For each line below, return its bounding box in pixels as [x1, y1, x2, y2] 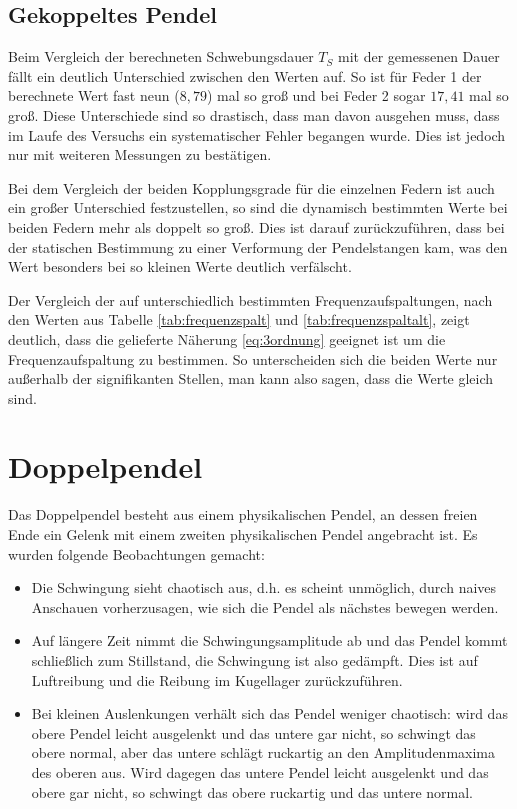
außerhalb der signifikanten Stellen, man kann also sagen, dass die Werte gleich [8, 368, 494, 389]
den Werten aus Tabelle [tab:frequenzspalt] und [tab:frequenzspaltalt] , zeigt [8, 309, 470, 330]
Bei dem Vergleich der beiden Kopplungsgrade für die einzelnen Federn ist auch [8, 177, 495, 198]
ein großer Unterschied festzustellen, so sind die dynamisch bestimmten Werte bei [8, 197, 508, 218]
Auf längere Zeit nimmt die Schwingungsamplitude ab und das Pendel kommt [31, 630, 508, 651]
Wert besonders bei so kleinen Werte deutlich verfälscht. [8, 256, 352, 277]
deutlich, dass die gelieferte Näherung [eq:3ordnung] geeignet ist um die [8, 328, 446, 349]
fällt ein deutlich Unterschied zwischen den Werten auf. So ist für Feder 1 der [8, 65, 482, 86]
